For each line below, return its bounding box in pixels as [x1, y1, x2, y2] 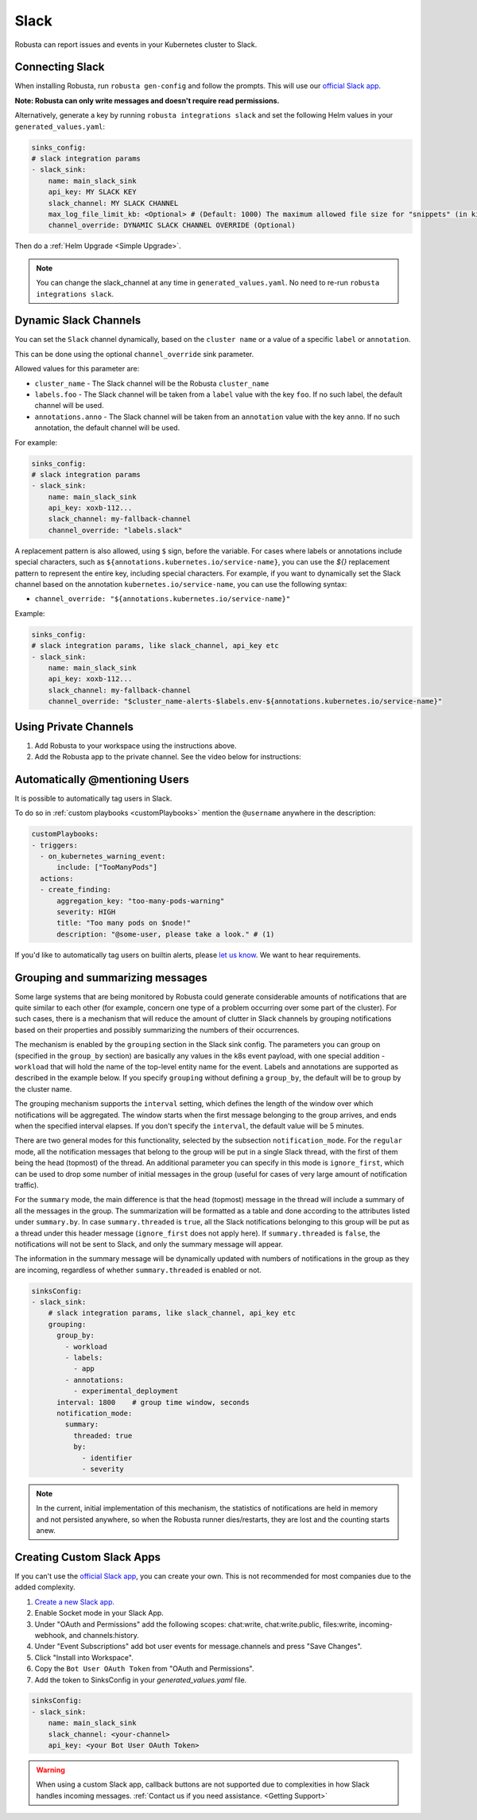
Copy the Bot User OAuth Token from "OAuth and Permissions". [34, 1664, 254, 1674]
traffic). [14, 1180, 39, 1189]
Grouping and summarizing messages [14, 971, 208, 984]
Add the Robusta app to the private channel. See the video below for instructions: [34, 752, 301, 762]
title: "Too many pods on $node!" [56, 918, 191, 928]
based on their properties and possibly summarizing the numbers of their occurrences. [14, 1025, 300, 1034]
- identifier [81, 1453, 133, 1462]
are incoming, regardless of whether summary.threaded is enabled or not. [14, 1265, 262, 1275]
